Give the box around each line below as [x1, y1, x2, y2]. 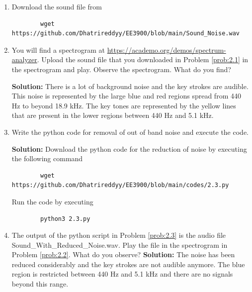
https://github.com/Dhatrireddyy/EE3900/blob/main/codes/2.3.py [11, 182, 229, 189]
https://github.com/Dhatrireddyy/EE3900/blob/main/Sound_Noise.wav [11, 30, 240, 37]
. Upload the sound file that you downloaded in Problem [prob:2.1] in [37, 54, 249, 65]
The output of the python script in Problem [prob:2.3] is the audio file [11, 230, 226, 240]
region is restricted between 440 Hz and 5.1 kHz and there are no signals [11, 269, 233, 279]
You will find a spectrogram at [11, 44, 105, 55]
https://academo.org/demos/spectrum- [107, 44, 226, 55]
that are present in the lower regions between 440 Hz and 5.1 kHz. [11, 110, 214, 120]
